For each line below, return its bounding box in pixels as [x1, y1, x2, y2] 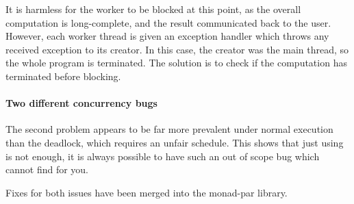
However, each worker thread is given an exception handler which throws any [5, 29, 329, 43]
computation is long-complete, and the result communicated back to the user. [5, 15, 331, 29]
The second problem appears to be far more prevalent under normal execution [5, 122, 333, 136]
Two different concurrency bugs [5, 96, 157, 110]
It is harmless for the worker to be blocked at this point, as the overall [5, 2, 301, 16]
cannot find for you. [5, 162, 89, 177]
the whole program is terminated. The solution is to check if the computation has [5, 55, 347, 70]
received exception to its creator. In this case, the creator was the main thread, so [5, 42, 349, 56]
